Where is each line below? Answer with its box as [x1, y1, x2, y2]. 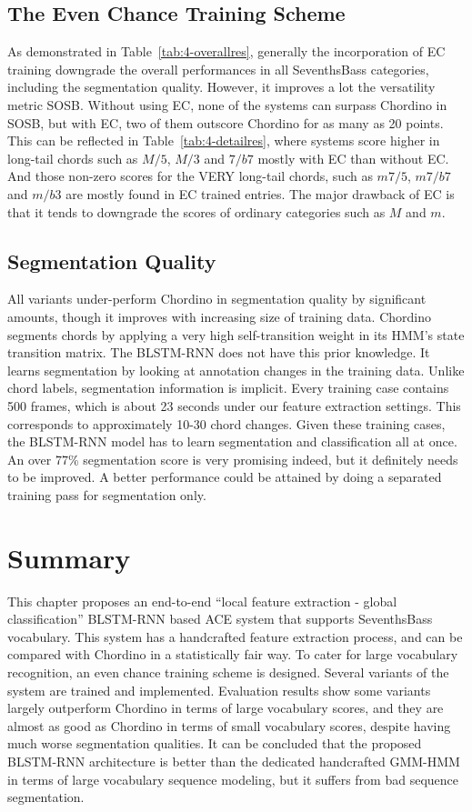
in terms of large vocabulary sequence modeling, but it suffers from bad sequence [7, 769, 459, 788]
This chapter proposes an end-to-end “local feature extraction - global [7, 591, 397, 610]
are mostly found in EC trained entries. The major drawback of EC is [65, 184, 455, 203]
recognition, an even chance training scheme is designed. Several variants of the [7, 662, 449, 681]
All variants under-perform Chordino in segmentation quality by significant [7, 289, 427, 308]
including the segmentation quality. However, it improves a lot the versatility [7, 77, 436, 96]
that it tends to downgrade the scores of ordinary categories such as [7, 202, 386, 221]
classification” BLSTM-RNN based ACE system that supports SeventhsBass [7, 609, 433, 628]
